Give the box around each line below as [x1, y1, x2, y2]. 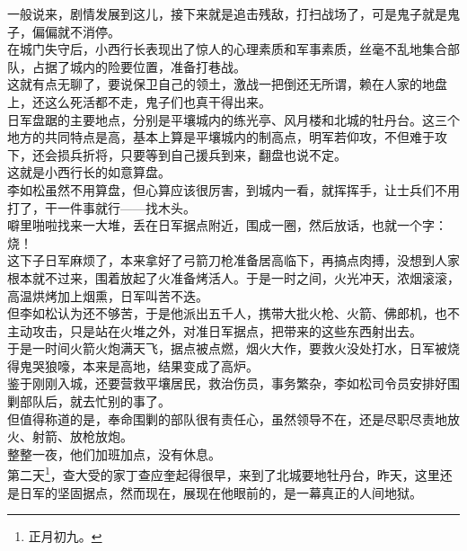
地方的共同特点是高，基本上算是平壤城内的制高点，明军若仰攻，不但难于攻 [7, 128, 447, 147]
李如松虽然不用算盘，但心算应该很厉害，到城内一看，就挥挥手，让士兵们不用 [7, 180, 460, 199]
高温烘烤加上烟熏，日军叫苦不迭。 [7, 286, 208, 305]
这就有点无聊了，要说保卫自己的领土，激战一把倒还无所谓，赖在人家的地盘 [7, 75, 447, 93]
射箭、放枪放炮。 [31, 427, 133, 446]
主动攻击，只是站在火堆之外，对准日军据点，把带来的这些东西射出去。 [7, 321, 422, 340]
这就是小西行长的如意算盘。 [7, 163, 171, 182]
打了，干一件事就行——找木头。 [7, 198, 196, 217]
